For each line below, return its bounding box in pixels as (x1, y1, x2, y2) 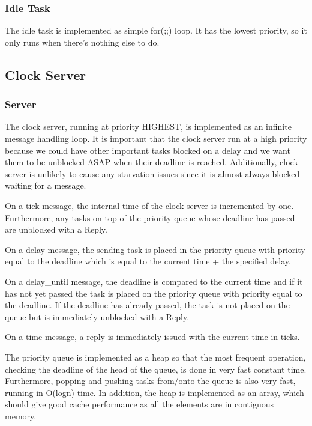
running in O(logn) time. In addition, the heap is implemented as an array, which (5, 386, 304, 398)
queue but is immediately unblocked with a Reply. (5, 310, 190, 323)
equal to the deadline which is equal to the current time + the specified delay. (5, 255, 291, 267)
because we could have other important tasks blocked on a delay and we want (5, 144, 290, 156)
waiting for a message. (5, 179, 86, 192)
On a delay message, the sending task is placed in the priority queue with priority (5, 243, 305, 255)
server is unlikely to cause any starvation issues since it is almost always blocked (5, 167, 300, 180)
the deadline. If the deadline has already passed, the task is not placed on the (5, 299, 290, 311)
